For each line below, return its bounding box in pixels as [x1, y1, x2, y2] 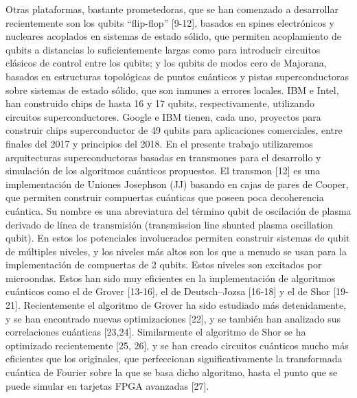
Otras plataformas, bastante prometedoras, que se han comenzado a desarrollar [5, 2, 338, 16]
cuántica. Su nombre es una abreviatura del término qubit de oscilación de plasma [5, 203, 352, 218]
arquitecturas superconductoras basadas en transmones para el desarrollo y [5, 150, 321, 164]
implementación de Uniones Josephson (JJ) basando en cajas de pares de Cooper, [5, 176, 349, 191]
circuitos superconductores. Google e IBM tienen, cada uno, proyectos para [5, 109, 321, 124]
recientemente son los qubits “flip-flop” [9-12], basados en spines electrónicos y [5, 15, 334, 30]
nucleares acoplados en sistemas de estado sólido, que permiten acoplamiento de [5, 29, 342, 43]
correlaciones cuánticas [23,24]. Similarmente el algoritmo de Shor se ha [5, 325, 306, 339]
